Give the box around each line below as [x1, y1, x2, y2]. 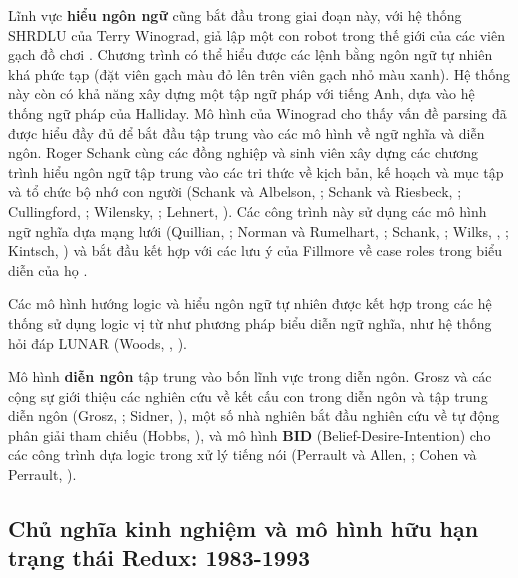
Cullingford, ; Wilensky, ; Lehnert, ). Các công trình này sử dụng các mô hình [8, 200, 487, 221]
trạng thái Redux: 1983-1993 [8, 542, 311, 573]
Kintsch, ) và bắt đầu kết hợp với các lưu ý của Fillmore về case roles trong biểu [8, 240, 503, 261]
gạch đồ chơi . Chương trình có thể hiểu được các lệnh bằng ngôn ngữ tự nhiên [8, 44, 493, 65]
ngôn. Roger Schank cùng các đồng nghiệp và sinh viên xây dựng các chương [8, 142, 479, 163]
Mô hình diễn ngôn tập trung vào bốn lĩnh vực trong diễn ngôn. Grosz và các [8, 366, 492, 387]
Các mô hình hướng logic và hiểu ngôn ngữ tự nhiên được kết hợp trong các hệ [8, 293, 492, 314]
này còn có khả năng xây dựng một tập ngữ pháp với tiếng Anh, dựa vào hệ [8, 83, 475, 104]
